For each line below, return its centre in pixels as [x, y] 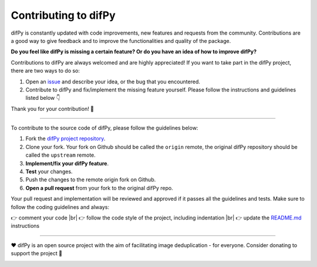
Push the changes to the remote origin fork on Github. [91, 180]
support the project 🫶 [37, 254]
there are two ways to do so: [45, 71]
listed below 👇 [43, 98]
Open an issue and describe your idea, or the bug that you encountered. [113, 82]
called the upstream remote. [61, 155]
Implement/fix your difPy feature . [67, 163]
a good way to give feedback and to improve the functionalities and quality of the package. [121, 40]
